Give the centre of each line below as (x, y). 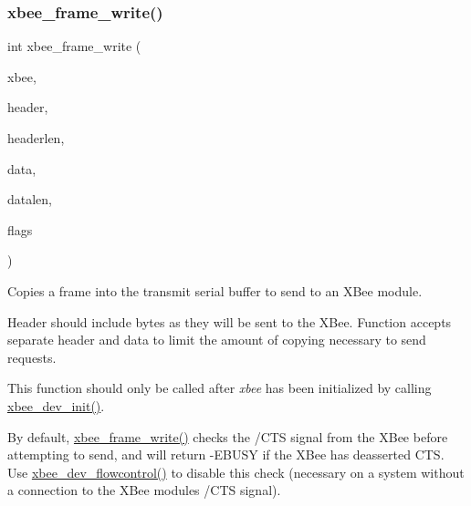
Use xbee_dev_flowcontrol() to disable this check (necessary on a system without (236, 472)
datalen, (30, 199)
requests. (32, 357)
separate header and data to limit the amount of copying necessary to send (217, 340)
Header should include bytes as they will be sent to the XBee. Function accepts (230, 321)
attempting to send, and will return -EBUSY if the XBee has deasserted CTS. (226, 454)
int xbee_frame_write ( (74, 46)
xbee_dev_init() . (56, 405)
